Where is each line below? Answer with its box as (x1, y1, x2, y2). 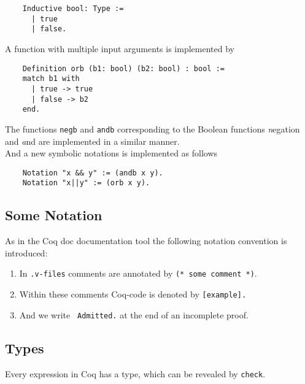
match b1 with (22, 74, 80, 83)
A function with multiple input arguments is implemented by (5, 42, 234, 55)
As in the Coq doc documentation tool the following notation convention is (5, 234, 287, 247)
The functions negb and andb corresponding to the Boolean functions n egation (5, 122, 300, 135)
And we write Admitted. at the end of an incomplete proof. (19, 308, 249, 321)
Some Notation (5, 205, 102, 225)
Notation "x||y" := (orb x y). (22, 179, 150, 188)
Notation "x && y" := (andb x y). (22, 168, 163, 177)
